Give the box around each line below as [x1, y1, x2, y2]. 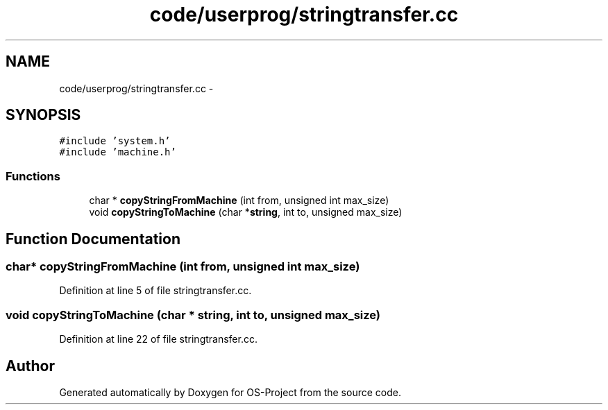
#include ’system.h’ [59, 135, 171, 147]
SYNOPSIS [6, 106, 81, 124]
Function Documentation [6, 230, 180, 248]
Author [6, 357, 55, 375]
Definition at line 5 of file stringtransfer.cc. [59, 284, 252, 297]
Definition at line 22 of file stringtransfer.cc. [59, 333, 257, 345]
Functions [6, 169, 60, 183]
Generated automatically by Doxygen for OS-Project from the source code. [59, 386, 401, 398]
